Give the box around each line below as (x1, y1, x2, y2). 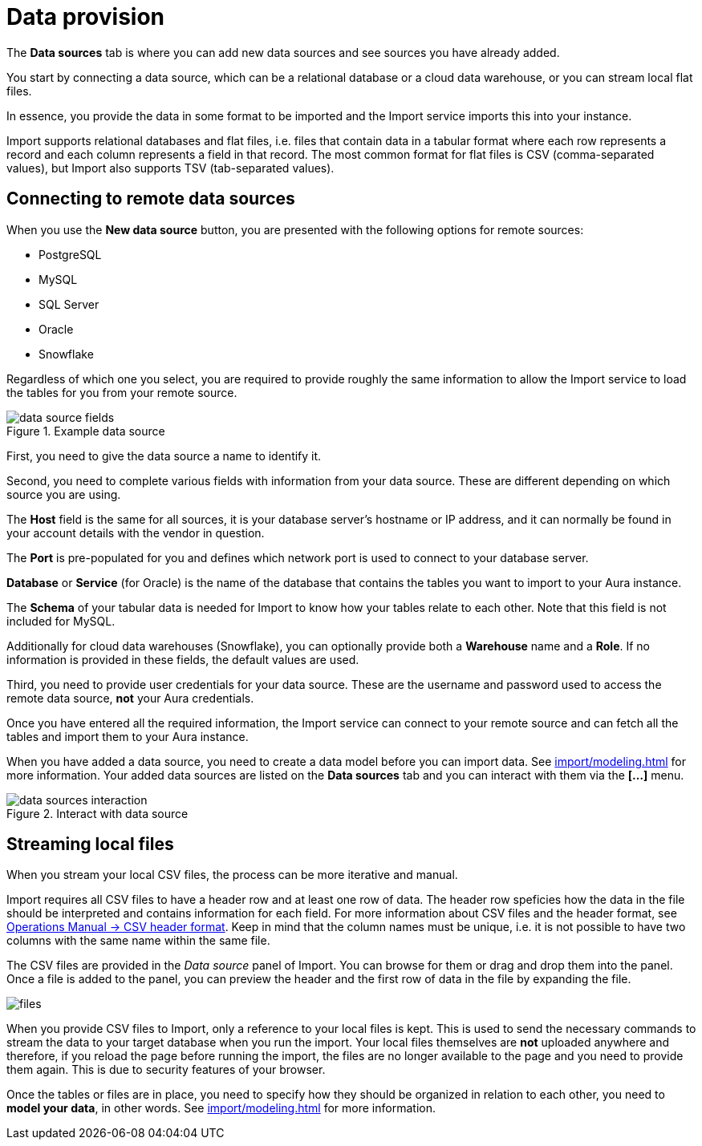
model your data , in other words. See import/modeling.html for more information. (6, 1101, 436, 1116)
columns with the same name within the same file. (6, 933, 270, 948)
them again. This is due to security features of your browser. (6, 1063, 326, 1077)
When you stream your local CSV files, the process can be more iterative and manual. (6, 868, 458, 882)
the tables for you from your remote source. (6, 385, 237, 399)
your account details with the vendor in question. (6, 525, 265, 540)
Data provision (6, 3, 165, 30)
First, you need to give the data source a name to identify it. (6, 448, 322, 463)
